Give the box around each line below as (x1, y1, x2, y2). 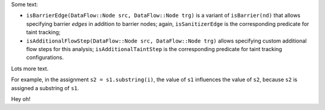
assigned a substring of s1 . (11, 84, 79, 91)
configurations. (26, 54, 64, 61)
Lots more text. (11, 65, 49, 72)
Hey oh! (11, 95, 31, 102)
